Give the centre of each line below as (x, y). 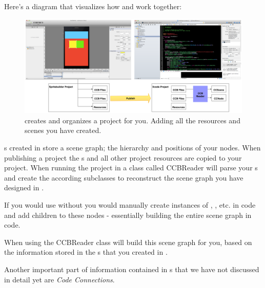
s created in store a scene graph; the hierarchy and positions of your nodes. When (132, 148)
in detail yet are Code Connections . (59, 279)
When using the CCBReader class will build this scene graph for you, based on (128, 242)
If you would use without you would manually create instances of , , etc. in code (130, 205)
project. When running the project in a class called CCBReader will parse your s (131, 168)
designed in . (24, 187)
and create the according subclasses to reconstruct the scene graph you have (124, 177)
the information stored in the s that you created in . (86, 252)
